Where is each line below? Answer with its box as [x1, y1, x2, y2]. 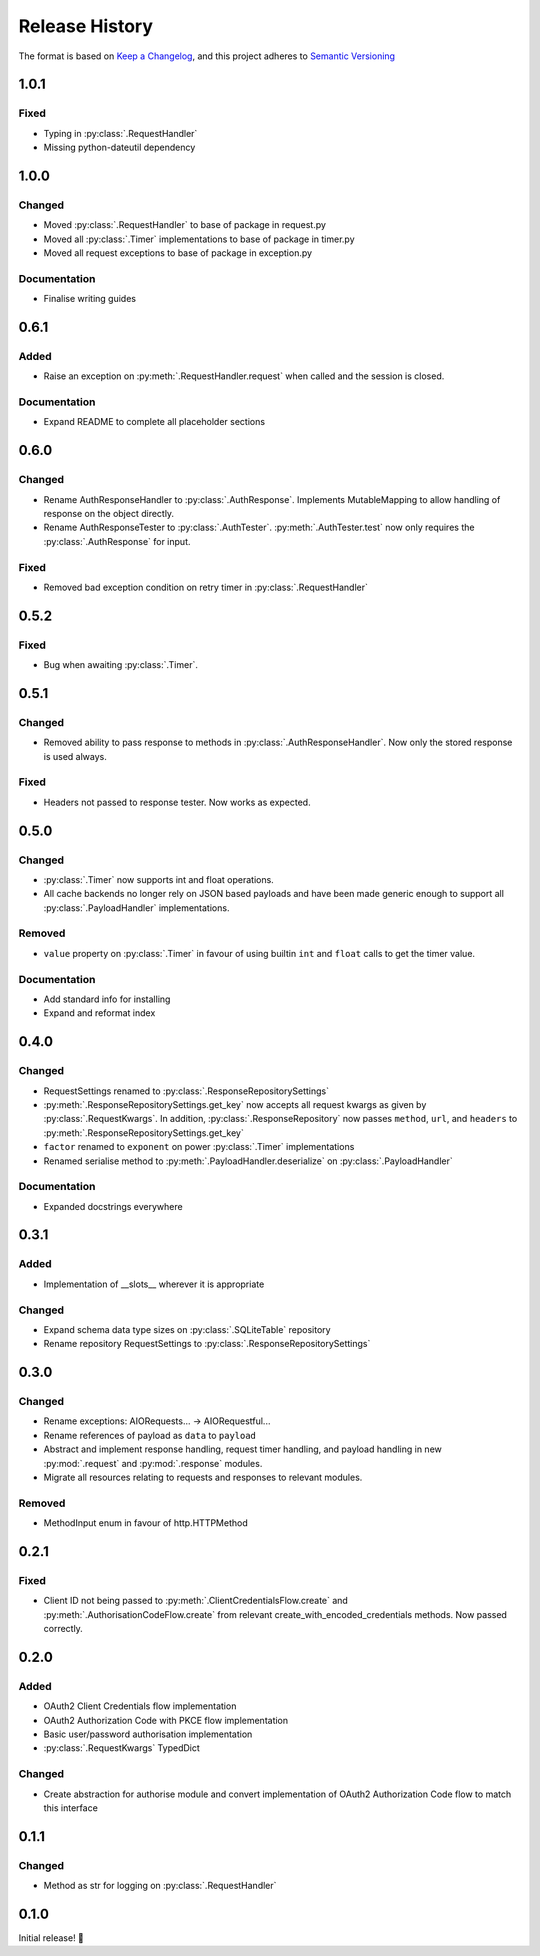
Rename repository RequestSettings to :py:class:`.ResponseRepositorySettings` [43, 1338, 371, 1350]
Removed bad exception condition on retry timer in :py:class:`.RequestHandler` [43, 581, 369, 593]
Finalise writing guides [43, 293, 137, 305]
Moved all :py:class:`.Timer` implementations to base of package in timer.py [43, 233, 355, 245]
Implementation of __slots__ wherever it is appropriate [43, 1278, 265, 1290]
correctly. [43, 1623, 84, 1635]
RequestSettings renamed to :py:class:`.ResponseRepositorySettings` [43, 1085, 330, 1097]
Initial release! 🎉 [18, 1932, 85, 1944]
